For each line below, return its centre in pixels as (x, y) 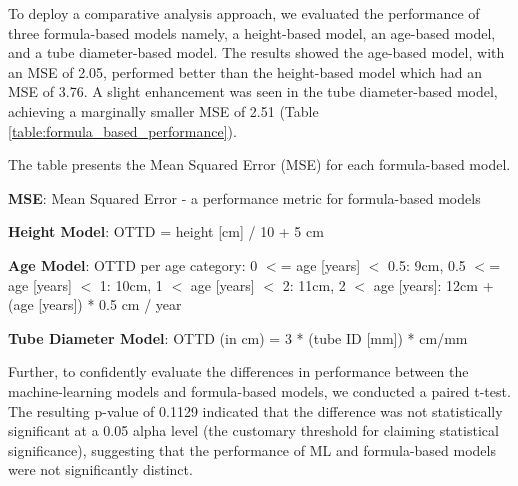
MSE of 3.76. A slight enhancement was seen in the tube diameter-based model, (253, 91)
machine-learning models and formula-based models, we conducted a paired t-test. (259, 390)
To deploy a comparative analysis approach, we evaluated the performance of (244, 13)
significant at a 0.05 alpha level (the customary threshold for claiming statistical (253, 430)
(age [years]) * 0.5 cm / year (95, 304)
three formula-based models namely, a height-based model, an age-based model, (252, 32)
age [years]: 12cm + (433, 284)
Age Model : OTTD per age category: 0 (133, 264)
